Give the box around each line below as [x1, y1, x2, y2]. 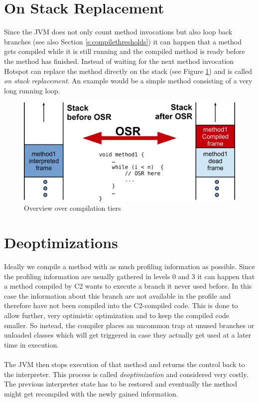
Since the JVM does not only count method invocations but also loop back [4, 26, 233, 37]
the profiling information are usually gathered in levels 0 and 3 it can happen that [4, 271, 255, 281]
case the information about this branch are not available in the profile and [4, 290, 231, 301]
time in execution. [4, 339, 59, 350]
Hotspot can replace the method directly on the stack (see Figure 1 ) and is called [4, 65, 252, 76]
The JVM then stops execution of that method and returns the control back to [4, 359, 245, 370]
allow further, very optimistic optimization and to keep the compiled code [4, 310, 230, 321]
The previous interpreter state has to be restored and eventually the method [4, 379, 237, 389]
